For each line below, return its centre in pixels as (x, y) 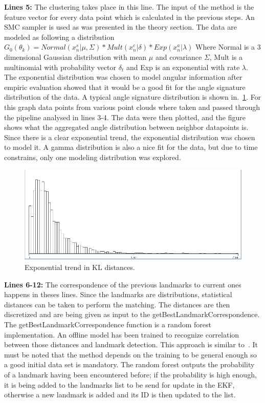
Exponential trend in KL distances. (80, 267)
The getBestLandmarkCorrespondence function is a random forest (108, 324)
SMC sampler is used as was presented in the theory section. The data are (120, 27)
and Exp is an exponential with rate (183, 67)
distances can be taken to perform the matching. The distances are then (117, 304)
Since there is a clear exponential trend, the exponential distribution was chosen (130, 137)
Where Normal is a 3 (228, 47)
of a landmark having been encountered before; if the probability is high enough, (130, 374)
